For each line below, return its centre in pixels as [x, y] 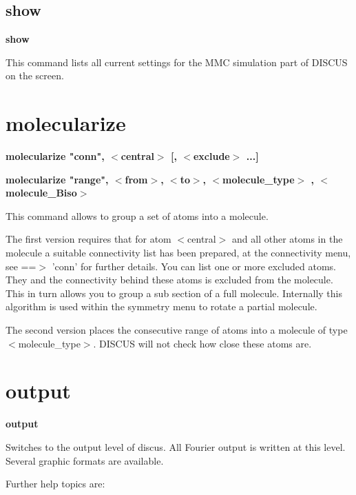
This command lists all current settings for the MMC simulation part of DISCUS [177, 62]
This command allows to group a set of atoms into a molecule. [137, 215]
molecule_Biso [41, 193]
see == [21, 266]
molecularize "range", [57, 179]
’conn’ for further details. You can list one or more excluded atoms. [194, 266]
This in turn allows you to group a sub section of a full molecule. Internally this [174, 293]
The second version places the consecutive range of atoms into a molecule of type [177, 330]
